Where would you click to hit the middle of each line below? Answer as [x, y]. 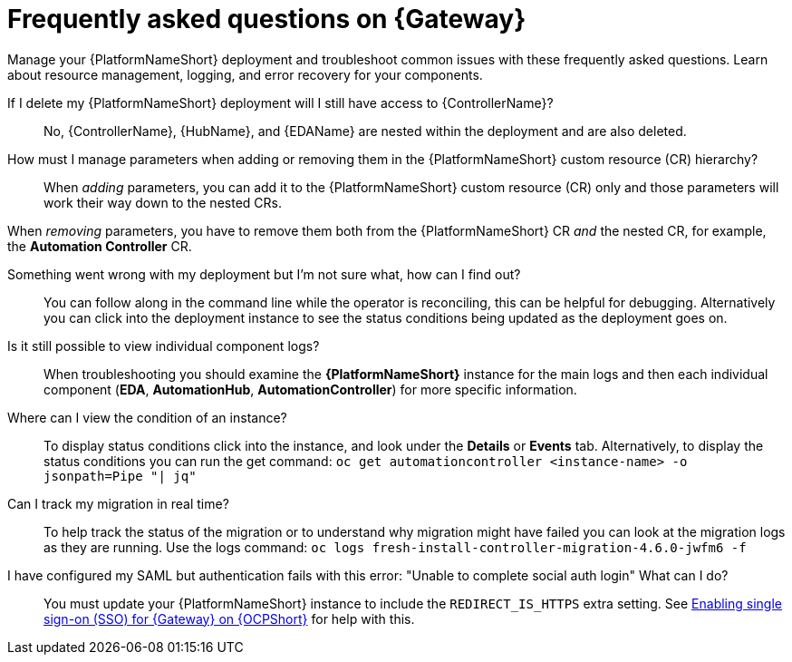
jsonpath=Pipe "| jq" [120, 476]
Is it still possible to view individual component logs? [164, 346]
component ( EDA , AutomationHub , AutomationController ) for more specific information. [310, 389]
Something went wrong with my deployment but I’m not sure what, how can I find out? [264, 274]
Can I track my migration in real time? [118, 503]
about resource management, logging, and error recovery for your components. [245, 74]
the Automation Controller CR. [100, 246]
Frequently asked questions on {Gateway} [267, 19]
